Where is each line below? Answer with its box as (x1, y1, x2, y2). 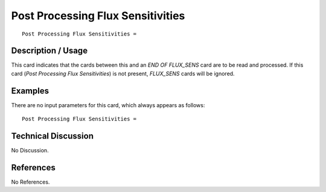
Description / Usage (11, 46, 88, 56)
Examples (11, 85, 50, 96)
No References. (11, 178, 50, 185)
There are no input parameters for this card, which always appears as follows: (11, 101, 205, 108)
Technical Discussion (11, 131, 94, 141)
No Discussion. (11, 147, 49, 154)
